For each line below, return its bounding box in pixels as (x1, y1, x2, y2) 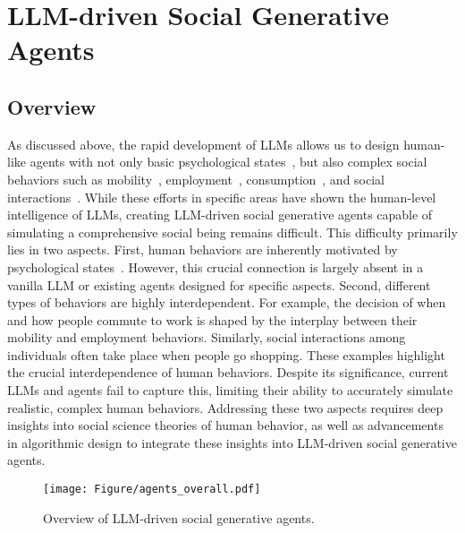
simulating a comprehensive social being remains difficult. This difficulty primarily (7, 222, 458, 241)
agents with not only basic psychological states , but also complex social (30, 152, 427, 171)
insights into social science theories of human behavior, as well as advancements (7, 416, 444, 434)
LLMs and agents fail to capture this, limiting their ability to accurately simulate (7, 381, 453, 400)
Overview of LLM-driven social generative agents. (43, 508, 315, 527)
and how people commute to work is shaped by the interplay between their (7, 310, 418, 329)
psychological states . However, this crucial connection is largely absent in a (7, 257, 424, 276)
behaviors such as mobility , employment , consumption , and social (7, 169, 385, 188)
